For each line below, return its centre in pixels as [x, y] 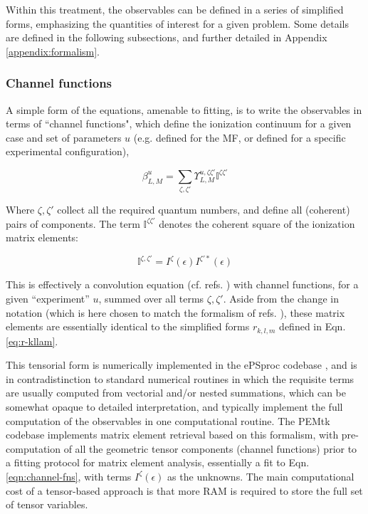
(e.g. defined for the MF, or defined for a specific [240, 137]
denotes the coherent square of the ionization [257, 223]
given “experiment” [48, 298]
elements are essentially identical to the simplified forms [128, 326]
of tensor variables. [47, 504]
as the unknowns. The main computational [261, 476]
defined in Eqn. [312, 326]
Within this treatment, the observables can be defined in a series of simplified [175, 9]
